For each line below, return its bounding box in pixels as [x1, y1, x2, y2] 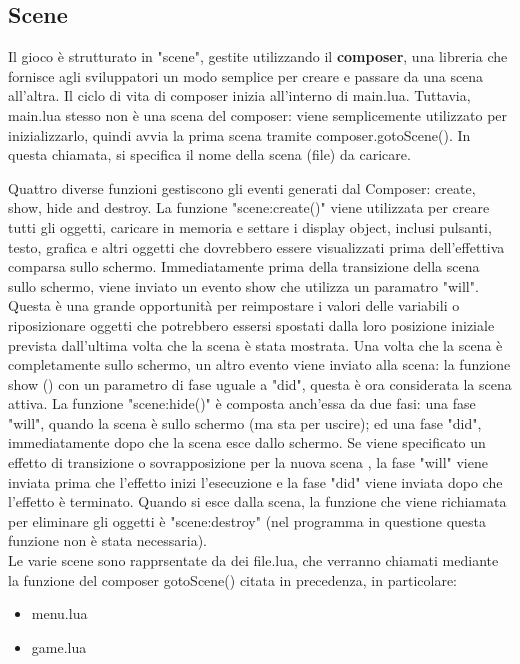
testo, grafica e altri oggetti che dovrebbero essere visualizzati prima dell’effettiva [8, 236, 505, 257]
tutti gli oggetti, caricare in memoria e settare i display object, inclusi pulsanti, [8, 216, 492, 237]
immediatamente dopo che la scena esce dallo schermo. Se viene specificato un [8, 432, 486, 453]
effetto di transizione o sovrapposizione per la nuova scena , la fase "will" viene [8, 452, 488, 473]
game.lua [31, 636, 87, 657]
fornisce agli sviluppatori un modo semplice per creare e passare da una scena [8, 65, 484, 86]
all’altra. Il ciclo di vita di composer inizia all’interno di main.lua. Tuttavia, [8, 85, 471, 106]
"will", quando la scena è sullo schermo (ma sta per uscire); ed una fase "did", [8, 412, 482, 433]
